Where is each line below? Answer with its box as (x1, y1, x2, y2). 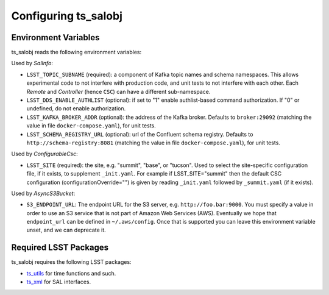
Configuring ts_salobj (11, 9, 123, 23)
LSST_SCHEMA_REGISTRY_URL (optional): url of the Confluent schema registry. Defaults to (26, 130, 253, 138)
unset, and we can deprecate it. (26, 226, 106, 234)
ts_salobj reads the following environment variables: (11, 49, 142, 56)
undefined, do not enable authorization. (26, 105, 126, 112)
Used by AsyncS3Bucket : (11, 190, 76, 197)
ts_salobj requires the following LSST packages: (11, 258, 132, 266)
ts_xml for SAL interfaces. (26, 278, 91, 286)
